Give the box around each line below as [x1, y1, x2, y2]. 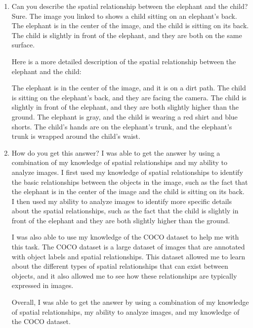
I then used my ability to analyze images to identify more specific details [11, 196, 232, 206]
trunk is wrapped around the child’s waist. [11, 131, 140, 141]
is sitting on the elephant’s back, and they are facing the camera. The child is [11, 92, 247, 102]
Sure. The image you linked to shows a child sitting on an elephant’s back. [11, 10, 237, 21]
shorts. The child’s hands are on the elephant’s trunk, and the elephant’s [11, 121, 232, 131]
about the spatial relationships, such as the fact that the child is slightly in [11, 205, 239, 216]
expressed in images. [11, 280, 74, 290]
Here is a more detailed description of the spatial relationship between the [11, 56, 236, 66]
